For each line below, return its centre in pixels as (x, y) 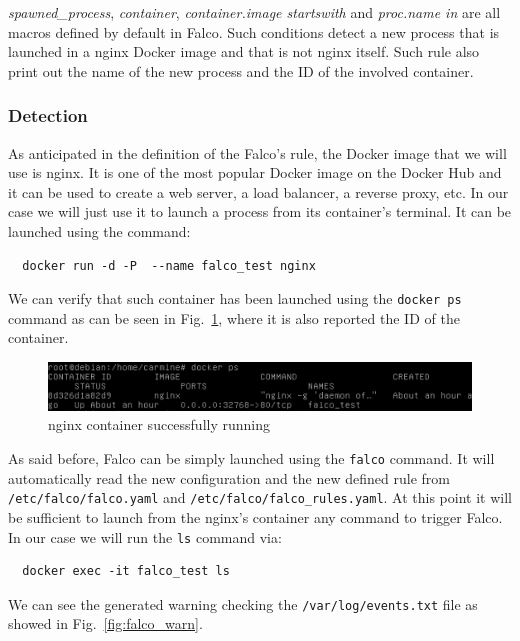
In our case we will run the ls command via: (145, 536)
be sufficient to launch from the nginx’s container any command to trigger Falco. (255, 516)
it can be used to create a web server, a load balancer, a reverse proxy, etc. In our (258, 191)
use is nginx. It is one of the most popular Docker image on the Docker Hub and (255, 172)
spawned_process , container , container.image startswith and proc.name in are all (254, 12)
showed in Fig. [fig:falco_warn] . (105, 623)
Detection (48, 115)
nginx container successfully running (159, 424)
